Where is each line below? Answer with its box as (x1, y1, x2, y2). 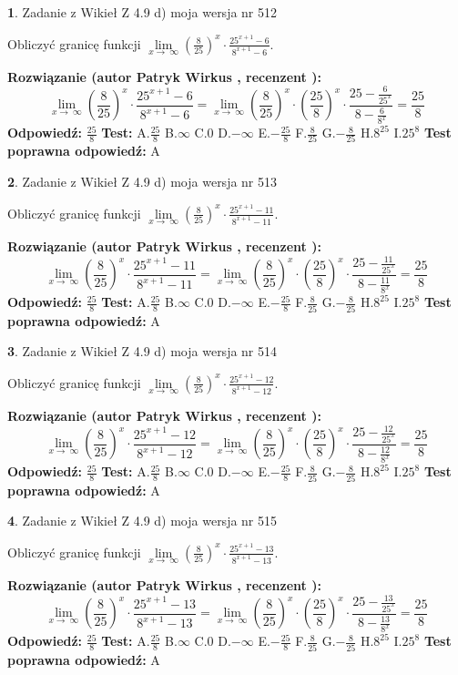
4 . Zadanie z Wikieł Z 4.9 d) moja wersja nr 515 (7, 511, 278, 530)
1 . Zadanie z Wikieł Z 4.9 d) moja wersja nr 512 (7, 3, 278, 21)
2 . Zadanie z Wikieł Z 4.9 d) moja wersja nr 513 (7, 172, 278, 191)
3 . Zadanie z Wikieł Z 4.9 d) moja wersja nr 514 (7, 342, 278, 361)
